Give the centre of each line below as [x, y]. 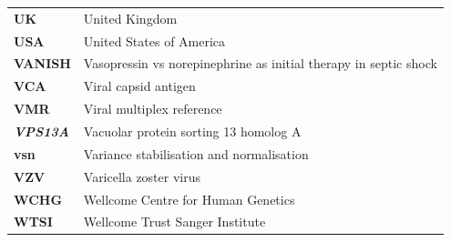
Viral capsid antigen [139, 86]
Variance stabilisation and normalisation [196, 153]
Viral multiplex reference [153, 109]
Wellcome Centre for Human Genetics [189, 199]
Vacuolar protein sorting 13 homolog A [192, 131]
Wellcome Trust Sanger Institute [174, 222]
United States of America [154, 40]
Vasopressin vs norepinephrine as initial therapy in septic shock [260, 63]
